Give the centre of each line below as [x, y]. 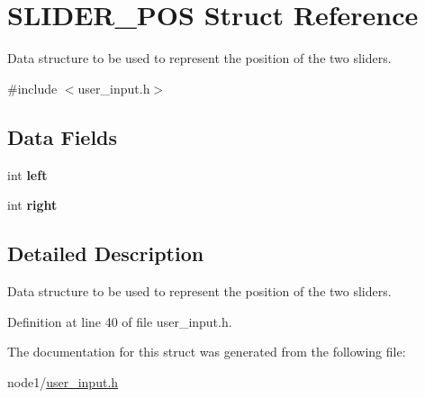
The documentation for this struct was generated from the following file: [207, 352]
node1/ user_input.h [63, 381]
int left [27, 174]
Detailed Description [106, 253]
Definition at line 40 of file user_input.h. [120, 321]
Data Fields [63, 136]
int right [32, 205]
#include [32, 88]
